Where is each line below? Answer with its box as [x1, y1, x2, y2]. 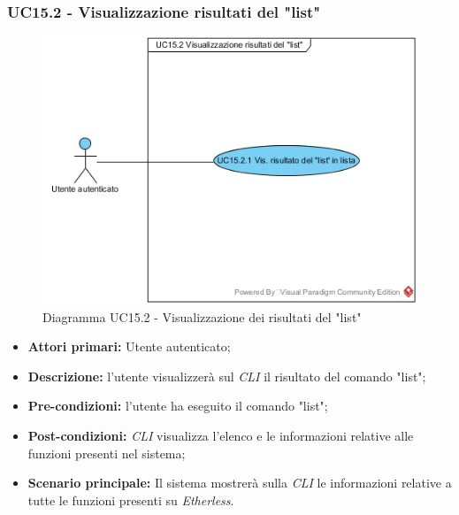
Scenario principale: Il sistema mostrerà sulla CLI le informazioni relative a [27, 473, 452, 492]
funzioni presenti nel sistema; [27, 443, 186, 462]
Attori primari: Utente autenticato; [27, 337, 231, 356]
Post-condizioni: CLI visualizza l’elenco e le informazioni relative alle [27, 426, 414, 444]
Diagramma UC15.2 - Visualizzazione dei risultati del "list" [42, 307, 362, 326]
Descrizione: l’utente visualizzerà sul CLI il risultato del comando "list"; [27, 366, 426, 385]
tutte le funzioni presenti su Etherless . [27, 490, 234, 509]
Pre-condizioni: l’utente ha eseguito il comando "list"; [27, 396, 328, 415]
